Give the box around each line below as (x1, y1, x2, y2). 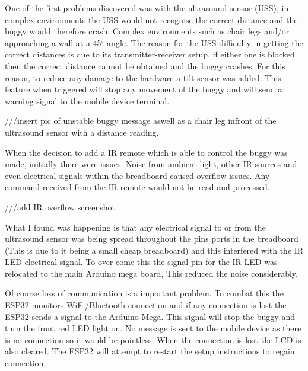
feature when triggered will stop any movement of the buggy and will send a (5, 83, 282, 95)
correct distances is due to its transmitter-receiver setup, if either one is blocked (5, 48, 295, 60)
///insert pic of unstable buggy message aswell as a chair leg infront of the (5, 114, 277, 127)
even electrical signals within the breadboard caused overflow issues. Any (5, 169, 270, 181)
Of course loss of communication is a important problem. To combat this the (5, 287, 284, 299)
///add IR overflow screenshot (5, 200, 115, 213)
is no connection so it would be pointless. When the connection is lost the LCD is (5, 333, 301, 346)
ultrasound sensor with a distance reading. (5, 126, 159, 138)
